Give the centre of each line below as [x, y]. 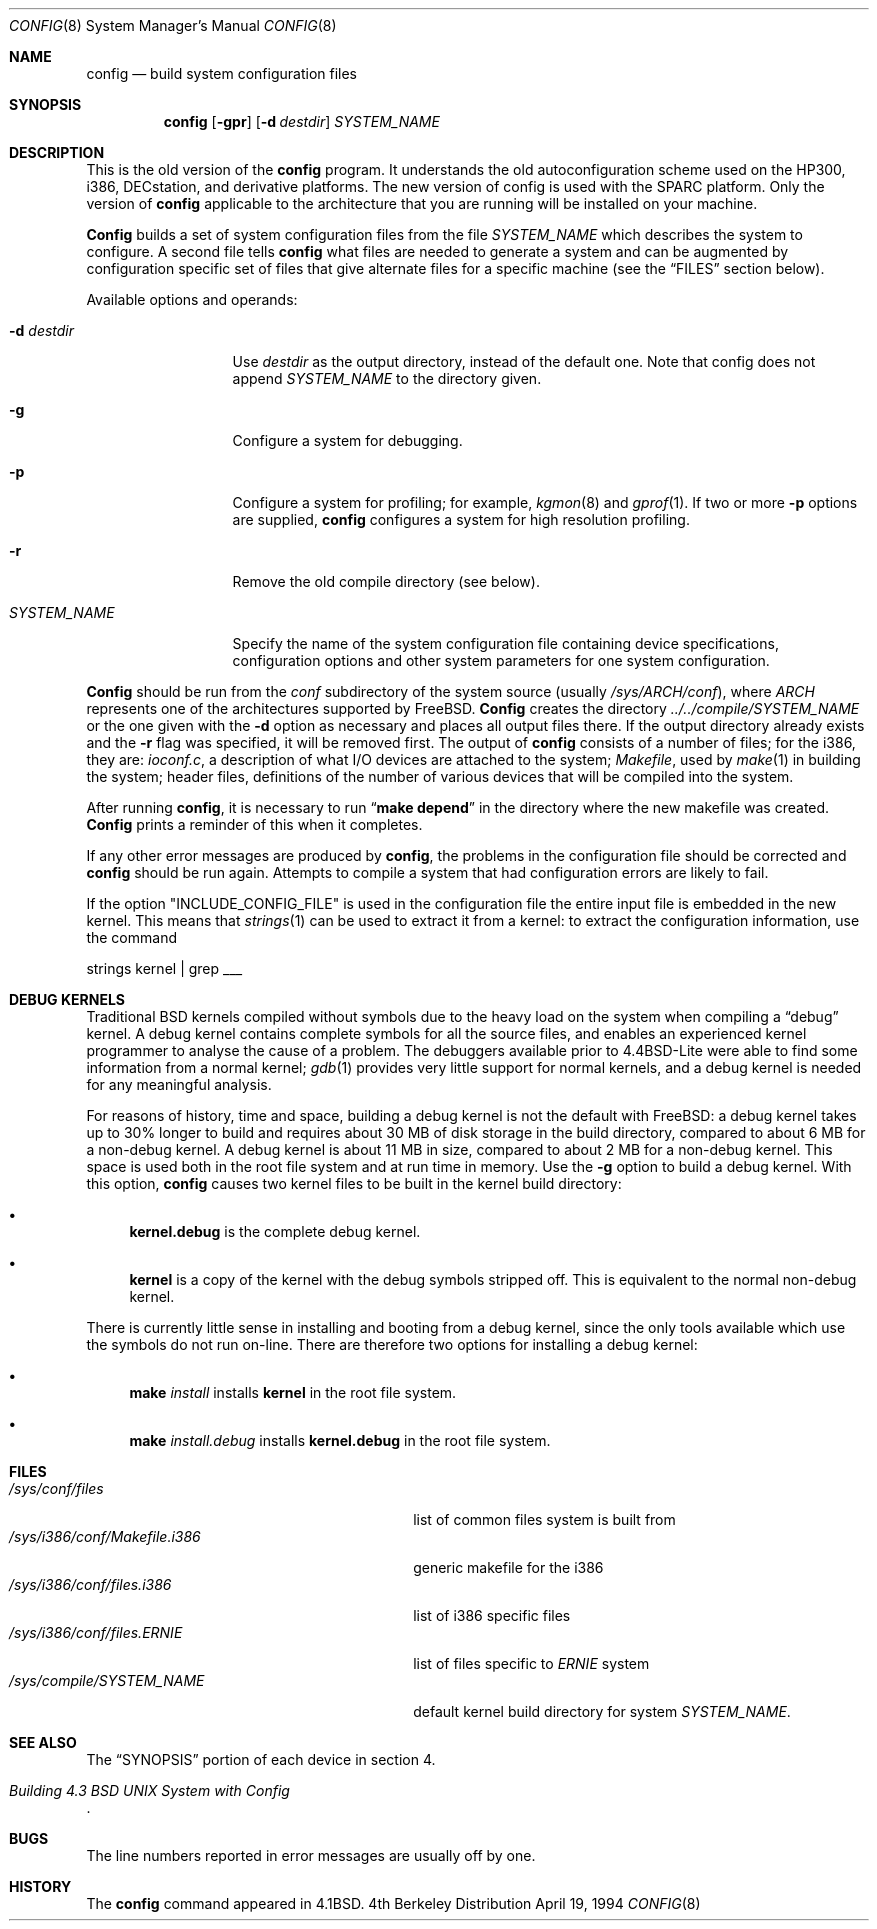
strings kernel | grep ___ [164, 968]
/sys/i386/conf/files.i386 [90, 1584]
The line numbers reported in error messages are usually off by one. [311, 1855]
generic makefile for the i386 [508, 1567]
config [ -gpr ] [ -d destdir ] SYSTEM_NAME [301, 121]
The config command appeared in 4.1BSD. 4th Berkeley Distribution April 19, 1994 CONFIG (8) [393, 1903]
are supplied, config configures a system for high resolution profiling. [461, 519]
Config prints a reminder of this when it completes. [254, 824]
